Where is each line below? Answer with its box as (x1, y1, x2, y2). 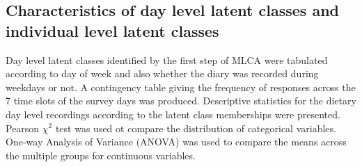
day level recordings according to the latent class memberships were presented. (6, 106, 340, 121)
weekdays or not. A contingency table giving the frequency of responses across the (6, 79, 356, 94)
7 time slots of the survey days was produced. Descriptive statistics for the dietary (6, 93, 356, 108)
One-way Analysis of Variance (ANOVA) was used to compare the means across (6, 134, 347, 149)
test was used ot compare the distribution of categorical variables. (55, 120, 336, 135)
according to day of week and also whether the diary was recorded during (6, 66, 319, 81)
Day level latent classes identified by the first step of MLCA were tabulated (6, 52, 328, 67)
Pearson (6, 120, 40, 135)
